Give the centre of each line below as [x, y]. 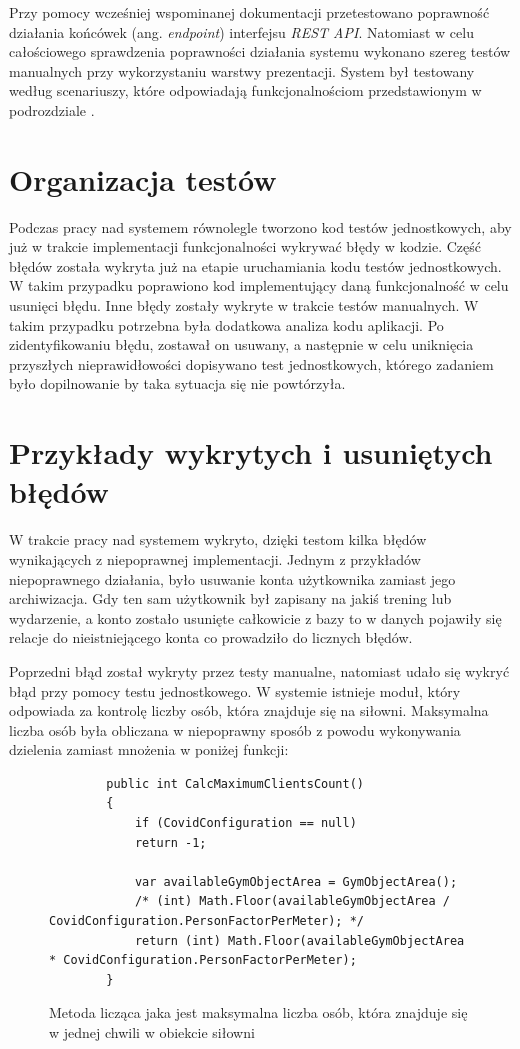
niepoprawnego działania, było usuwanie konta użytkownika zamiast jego [232, 578]
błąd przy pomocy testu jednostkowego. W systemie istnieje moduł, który [235, 690]
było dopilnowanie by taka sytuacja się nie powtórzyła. [177, 383]
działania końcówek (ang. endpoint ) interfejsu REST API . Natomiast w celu [241, 31]
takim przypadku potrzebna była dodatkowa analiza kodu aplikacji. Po [226, 324]
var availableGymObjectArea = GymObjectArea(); [296, 881]
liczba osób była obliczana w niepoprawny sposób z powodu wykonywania [235, 729]
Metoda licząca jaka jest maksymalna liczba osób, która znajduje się [258, 1012]
